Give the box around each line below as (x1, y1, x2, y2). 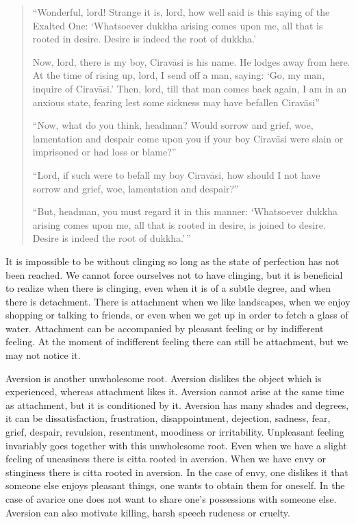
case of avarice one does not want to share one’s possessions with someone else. (5, 492, 337, 506)
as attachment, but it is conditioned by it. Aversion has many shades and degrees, (5, 397, 349, 412)
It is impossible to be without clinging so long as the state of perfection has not (5, 253, 340, 268)
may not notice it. (5, 348, 81, 362)
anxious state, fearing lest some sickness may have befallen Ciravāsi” (32, 95, 320, 109)
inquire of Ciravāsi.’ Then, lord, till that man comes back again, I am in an (32, 81, 347, 95)
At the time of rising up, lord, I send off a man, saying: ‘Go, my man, (32, 68, 325, 82)
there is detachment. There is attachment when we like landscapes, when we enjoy (5, 294, 351, 308)
